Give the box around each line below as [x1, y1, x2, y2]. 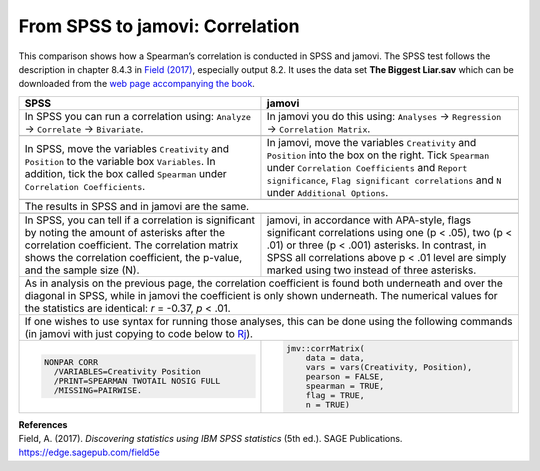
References [18, 418, 68, 430]
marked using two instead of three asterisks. [266, 263, 477, 277]
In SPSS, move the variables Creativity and [24, 141, 230, 155]
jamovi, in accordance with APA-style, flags [266, 213, 472, 227]
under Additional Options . [266, 185, 389, 199]
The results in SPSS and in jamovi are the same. [24, 199, 250, 213]
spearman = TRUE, [305, 380, 385, 391]
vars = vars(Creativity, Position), [305, 361, 473, 372]
